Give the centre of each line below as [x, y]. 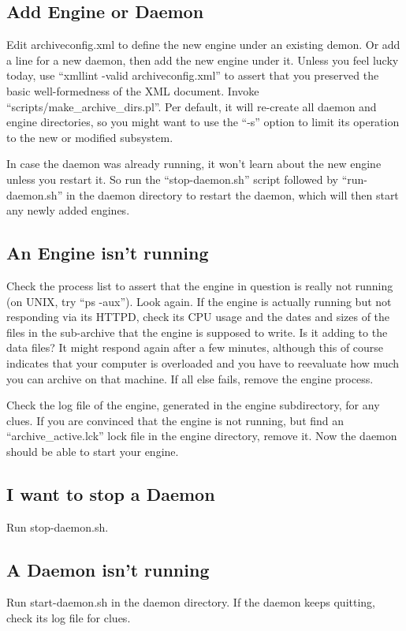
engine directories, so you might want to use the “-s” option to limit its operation [203, 122]
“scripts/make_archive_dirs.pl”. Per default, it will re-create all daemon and [192, 106]
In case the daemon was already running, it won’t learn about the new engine [194, 164]
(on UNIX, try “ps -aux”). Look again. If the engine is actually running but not [199, 301]
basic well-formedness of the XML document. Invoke [133, 90]
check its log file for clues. [69, 618]
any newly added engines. [68, 210]
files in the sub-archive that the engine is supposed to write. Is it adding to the [197, 332]
